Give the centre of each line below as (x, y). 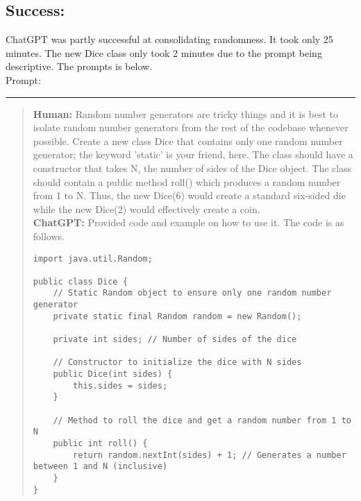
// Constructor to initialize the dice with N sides (177, 363)
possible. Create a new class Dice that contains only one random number (188, 141)
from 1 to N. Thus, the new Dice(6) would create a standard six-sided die (189, 195)
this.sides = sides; (120, 385)
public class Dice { (80, 281)
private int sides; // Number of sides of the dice (175, 340)
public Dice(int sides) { (113, 374)
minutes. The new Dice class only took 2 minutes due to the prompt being (164, 52)
